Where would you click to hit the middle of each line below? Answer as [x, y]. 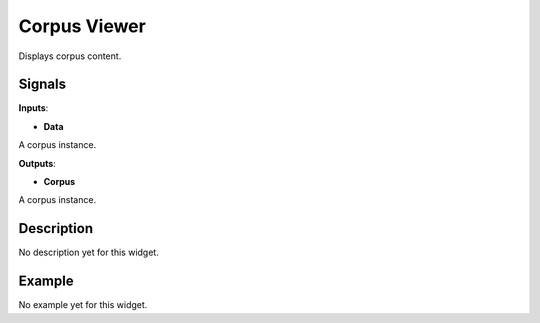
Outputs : [37, 163]
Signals [42, 84]
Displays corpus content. [70, 56]
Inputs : [33, 108]
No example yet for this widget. [83, 305]
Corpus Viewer [82, 26]
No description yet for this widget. [88, 252]
